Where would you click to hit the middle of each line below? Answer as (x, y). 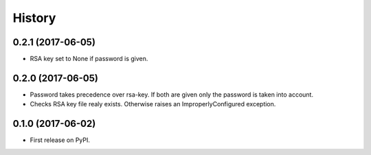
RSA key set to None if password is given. (89, 59)
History (34, 18)
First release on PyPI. (60, 140)
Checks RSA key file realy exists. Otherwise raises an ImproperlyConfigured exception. (153, 104)
